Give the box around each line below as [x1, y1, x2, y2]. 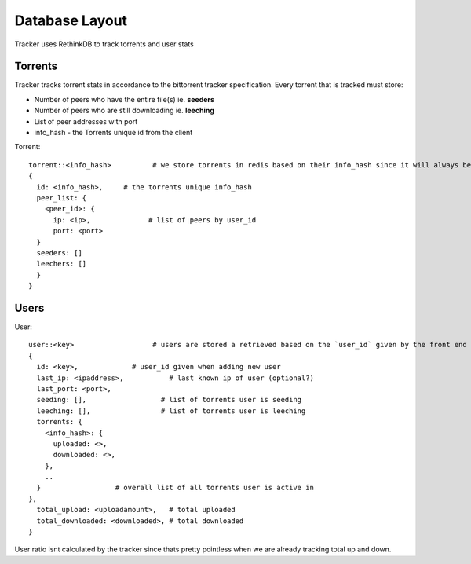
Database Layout [14, 12, 128, 29]
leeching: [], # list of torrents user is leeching [36, 406, 306, 416]
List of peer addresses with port [34, 116, 137, 126]
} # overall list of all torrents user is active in [36, 483, 314, 493]
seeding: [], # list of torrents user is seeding [36, 395, 302, 405]
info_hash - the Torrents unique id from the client [34, 128, 193, 137]
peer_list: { [36, 193, 87, 202]
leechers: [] [36, 259, 87, 269]
